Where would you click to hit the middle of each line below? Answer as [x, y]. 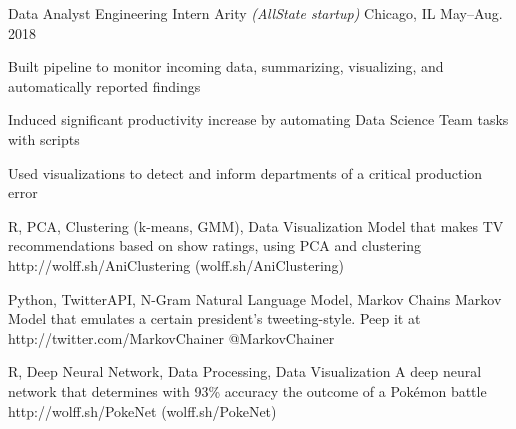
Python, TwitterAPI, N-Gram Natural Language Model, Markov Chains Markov [255, 298]
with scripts [44, 138]
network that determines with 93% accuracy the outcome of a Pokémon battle [247, 390]
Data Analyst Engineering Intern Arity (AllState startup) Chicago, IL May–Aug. [255, 13]
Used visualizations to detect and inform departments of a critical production [245, 172]
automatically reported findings [104, 85]
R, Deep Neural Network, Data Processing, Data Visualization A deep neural [245, 371]
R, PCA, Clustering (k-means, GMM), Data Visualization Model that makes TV [256, 225]
